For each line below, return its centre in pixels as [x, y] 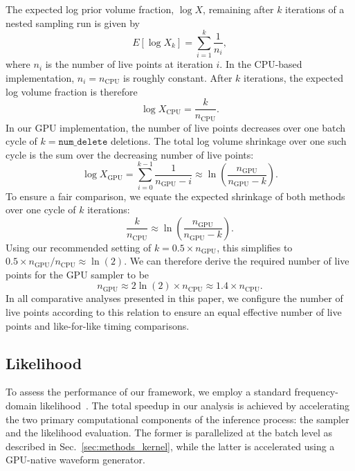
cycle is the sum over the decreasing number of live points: [130, 154]
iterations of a [315, 9]
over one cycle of [41, 210]
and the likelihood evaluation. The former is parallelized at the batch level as [169, 433]
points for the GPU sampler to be [78, 274]
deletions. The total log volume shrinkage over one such [228, 141]
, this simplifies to [255, 247]
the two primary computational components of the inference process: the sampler [177, 419]
